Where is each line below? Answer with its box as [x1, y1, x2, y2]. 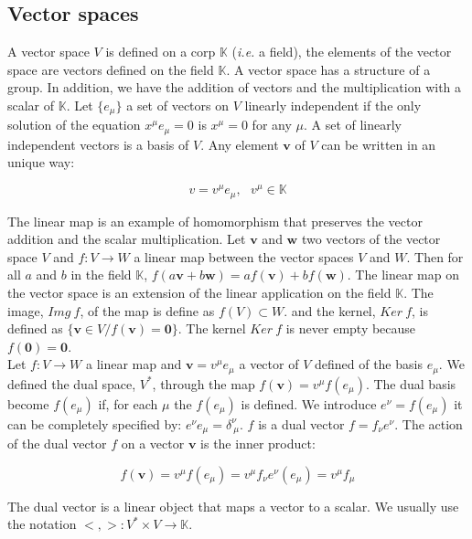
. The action [394, 414, 463, 433]
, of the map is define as [80, 301, 215, 320]
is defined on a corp [105, 42, 216, 61]
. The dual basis [365, 374, 456, 393]
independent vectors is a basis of [7, 134, 189, 153]
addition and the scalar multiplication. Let [7, 229, 246, 248]
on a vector [121, 434, 185, 453]
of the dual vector [7, 434, 107, 453]
